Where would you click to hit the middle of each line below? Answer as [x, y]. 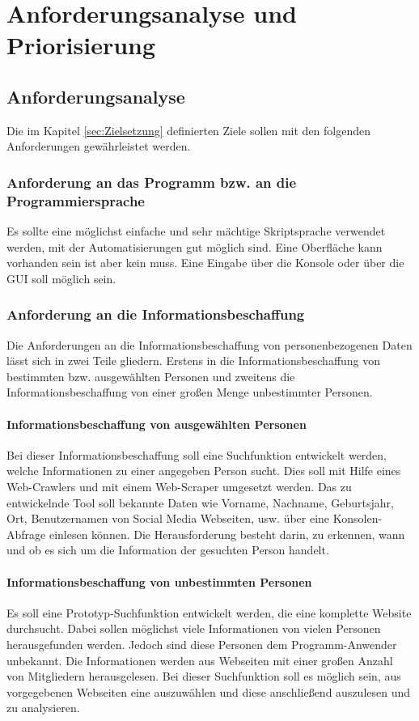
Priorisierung [81, 45]
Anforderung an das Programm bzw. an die [152, 182]
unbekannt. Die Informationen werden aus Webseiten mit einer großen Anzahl [200, 660]
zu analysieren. [43, 708]
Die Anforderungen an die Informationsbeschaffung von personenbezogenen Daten [209, 344]
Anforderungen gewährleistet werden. [99, 146]
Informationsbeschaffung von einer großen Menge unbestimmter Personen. [190, 392]
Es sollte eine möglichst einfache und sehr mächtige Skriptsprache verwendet [196, 231]
